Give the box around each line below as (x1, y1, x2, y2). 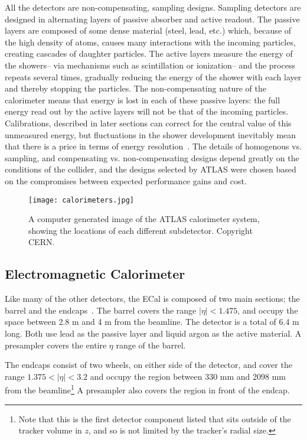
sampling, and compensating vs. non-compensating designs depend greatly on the (5, 151, 299, 164)
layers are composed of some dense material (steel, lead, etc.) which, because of (5, 24, 292, 37)
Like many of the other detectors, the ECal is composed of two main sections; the (5, 292, 300, 305)
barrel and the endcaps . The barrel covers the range (5, 304, 197, 316)
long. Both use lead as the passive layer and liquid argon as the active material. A (5, 327, 302, 339)
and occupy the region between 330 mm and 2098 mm (90, 370, 286, 382)
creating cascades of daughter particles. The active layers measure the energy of (5, 47, 293, 60)
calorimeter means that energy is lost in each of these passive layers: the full (5, 93, 280, 106)
